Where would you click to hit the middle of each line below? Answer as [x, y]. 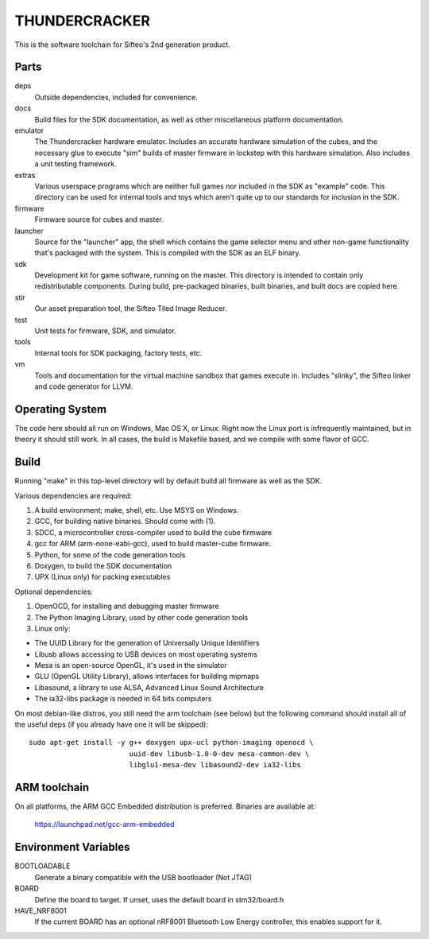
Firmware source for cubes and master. [99, 219]
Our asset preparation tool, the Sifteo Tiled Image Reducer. [131, 308]
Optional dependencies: [54, 592]
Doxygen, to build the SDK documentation [103, 565]
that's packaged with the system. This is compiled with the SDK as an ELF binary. [168, 253]
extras [25, 175]
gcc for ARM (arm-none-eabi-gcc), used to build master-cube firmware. [153, 544]
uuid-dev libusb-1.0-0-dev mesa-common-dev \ [219, 754]
